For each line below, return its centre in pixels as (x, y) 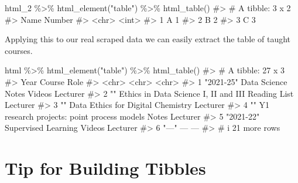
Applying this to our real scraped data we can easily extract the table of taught (148, 39)
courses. (19, 50)
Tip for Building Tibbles (105, 168)
